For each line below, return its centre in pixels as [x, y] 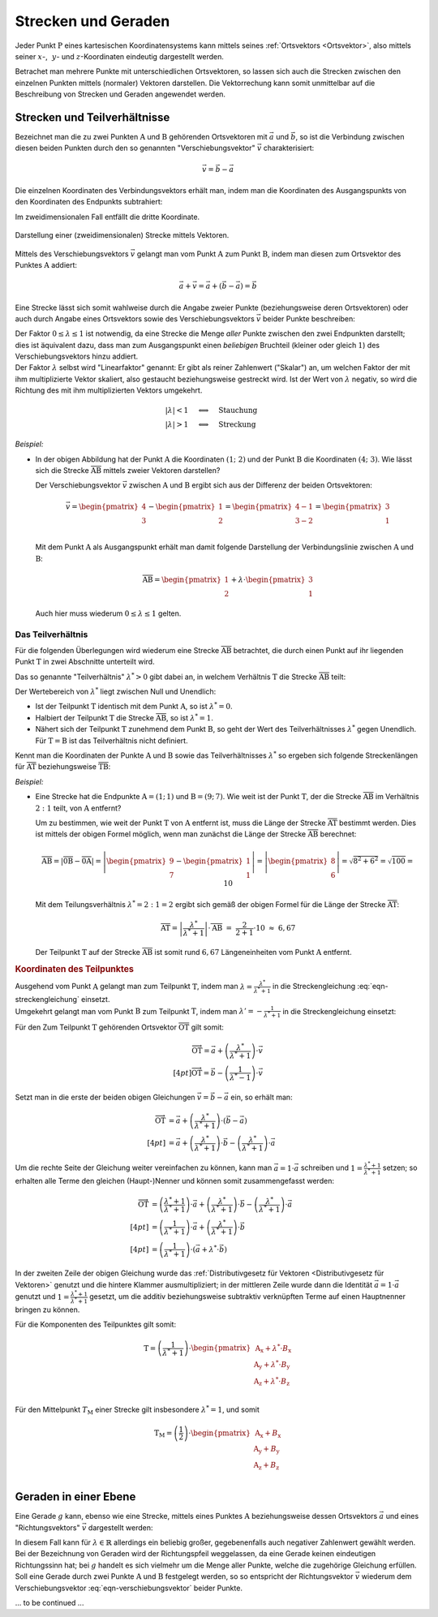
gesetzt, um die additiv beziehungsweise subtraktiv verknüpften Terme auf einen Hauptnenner [247, 1297]
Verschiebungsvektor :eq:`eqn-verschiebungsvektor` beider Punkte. [129, 1588]
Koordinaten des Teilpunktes [74, 970]
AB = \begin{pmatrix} [182, 579]
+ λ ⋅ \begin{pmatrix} [268, 579]
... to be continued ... [49, 1603]
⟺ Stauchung [228, 411]
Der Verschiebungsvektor [78, 485]
